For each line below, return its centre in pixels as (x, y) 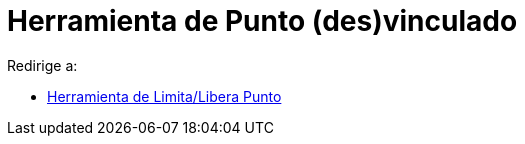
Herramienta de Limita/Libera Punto (164, 96)
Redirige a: (42, 65)
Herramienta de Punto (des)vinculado (262, 21)
